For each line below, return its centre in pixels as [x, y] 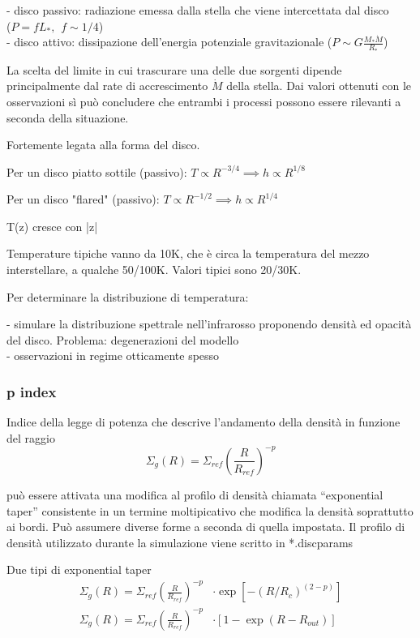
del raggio [31, 437]
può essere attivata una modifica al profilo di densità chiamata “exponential [195, 494]
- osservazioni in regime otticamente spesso [113, 355]
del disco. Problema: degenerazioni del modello [123, 339]
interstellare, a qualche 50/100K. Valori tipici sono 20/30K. [154, 270]
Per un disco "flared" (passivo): [83, 199]
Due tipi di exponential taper [79, 569]
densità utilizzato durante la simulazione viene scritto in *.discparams [180, 542]
